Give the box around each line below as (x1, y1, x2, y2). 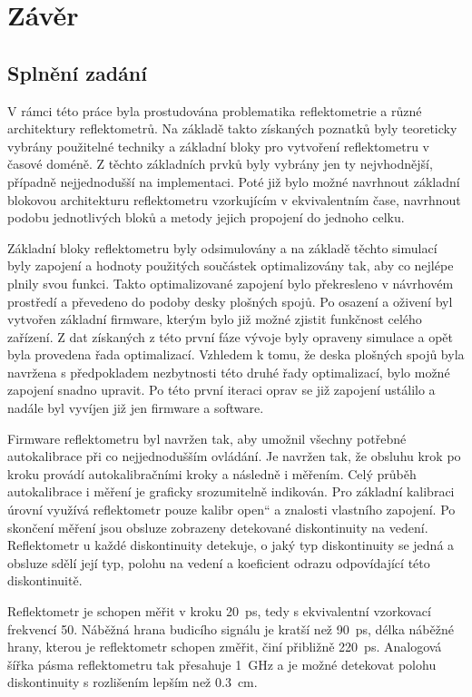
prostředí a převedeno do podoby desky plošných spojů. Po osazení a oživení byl (7, 291, 453, 310)
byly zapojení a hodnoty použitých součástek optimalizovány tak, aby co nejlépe (7, 256, 454, 275)
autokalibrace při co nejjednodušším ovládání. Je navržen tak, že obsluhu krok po (7, 447, 461, 466)
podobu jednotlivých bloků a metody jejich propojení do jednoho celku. (7, 208, 405, 227)
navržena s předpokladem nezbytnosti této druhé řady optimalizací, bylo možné (7, 362, 450, 381)
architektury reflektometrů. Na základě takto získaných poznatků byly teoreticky (7, 119, 457, 138)
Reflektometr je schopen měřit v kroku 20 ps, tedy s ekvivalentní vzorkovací (7, 602, 431, 621)
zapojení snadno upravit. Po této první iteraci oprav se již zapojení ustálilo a (7, 380, 436, 399)
